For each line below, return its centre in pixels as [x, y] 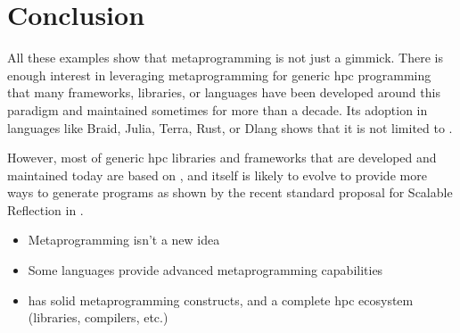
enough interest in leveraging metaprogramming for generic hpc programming [219, 75]
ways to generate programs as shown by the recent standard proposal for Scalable [230, 192]
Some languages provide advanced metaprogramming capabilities [205, 270]
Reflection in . [45, 209]
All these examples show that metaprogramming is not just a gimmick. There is [225, 58]
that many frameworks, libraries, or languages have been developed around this [224, 92]
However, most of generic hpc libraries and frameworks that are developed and [222, 158]
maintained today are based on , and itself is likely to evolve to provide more [217, 175]
